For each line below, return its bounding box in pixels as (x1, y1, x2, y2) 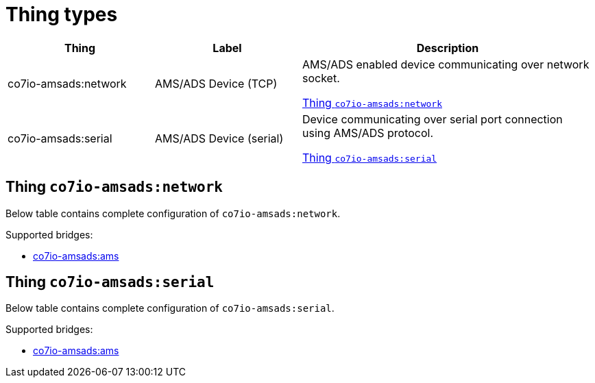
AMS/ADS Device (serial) (155, 131, 284, 145)
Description (416, 40, 479, 55)
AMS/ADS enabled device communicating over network (302, 57, 590, 71)
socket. (302, 71, 340, 85)
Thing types (5, 3, 118, 26)
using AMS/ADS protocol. (302, 125, 434, 140)
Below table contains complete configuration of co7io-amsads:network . (5, 207, 341, 219)
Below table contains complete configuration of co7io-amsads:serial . (5, 302, 335, 314)
